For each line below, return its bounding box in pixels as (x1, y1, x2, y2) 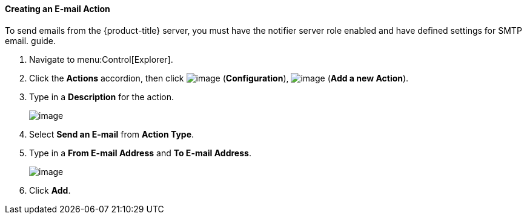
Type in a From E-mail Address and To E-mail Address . (29, 147, 251, 158)
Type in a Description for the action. (29, 91, 174, 102)
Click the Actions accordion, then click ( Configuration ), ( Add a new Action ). (29, 72, 409, 83)
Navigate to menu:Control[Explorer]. (29, 54, 173, 65)
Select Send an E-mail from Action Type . (29, 129, 194, 139)
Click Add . (29, 185, 71, 195)
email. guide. (5, 35, 56, 46)
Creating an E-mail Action (5, 4, 110, 14)
